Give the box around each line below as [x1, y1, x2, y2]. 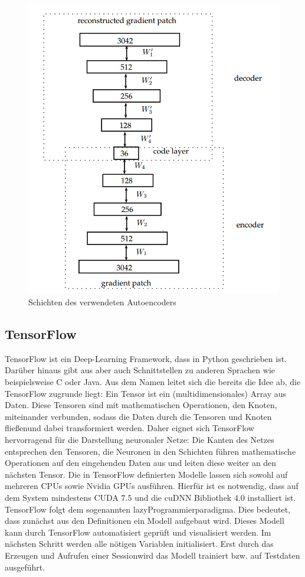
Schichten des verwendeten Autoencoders [28, 296, 176, 308]
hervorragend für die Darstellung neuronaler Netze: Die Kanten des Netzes [5, 433, 274, 446]
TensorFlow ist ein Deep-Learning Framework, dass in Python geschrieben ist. [5, 352, 287, 364]
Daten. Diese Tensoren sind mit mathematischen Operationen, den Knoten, [5, 399, 277, 411]
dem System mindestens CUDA [5, 491, 119, 503]
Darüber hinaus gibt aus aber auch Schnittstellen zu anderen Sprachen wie [5, 364, 275, 376]
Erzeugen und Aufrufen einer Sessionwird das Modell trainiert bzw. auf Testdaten [5, 549, 300, 561]
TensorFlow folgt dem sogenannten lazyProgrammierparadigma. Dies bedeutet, [5, 503, 291, 515]
